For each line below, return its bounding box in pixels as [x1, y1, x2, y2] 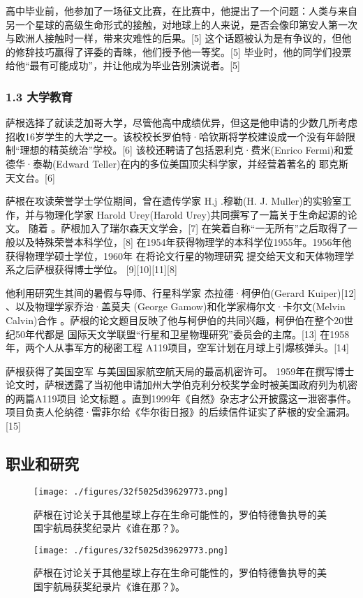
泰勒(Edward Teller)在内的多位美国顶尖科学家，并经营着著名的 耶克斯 [32, 156, 349, 170]
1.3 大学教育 [6, 87, 73, 105]
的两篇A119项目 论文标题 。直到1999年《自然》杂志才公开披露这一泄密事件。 [6, 391, 357, 405]
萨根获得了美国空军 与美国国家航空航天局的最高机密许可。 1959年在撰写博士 [6, 363, 355, 378]
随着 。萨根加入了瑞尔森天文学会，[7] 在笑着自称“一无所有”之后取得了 [28, 221, 348, 235]
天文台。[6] [6, 170, 55, 184]
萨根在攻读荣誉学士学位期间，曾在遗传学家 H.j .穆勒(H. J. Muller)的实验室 [6, 194, 342, 208]
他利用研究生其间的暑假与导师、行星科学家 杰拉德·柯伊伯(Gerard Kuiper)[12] [6, 285, 357, 300]
